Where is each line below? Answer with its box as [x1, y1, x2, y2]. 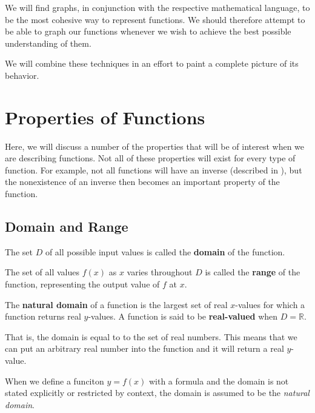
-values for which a [235, 298, 305, 311]
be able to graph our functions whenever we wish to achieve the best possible [5, 25, 291, 38]
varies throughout [127, 266, 193, 278]
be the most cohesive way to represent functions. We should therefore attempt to [5, 13, 305, 25]
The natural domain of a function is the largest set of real [5, 298, 228, 311]
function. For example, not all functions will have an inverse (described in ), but [5, 163, 302, 176]
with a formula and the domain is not [148, 374, 289, 387]
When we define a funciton [5, 374, 104, 387]
